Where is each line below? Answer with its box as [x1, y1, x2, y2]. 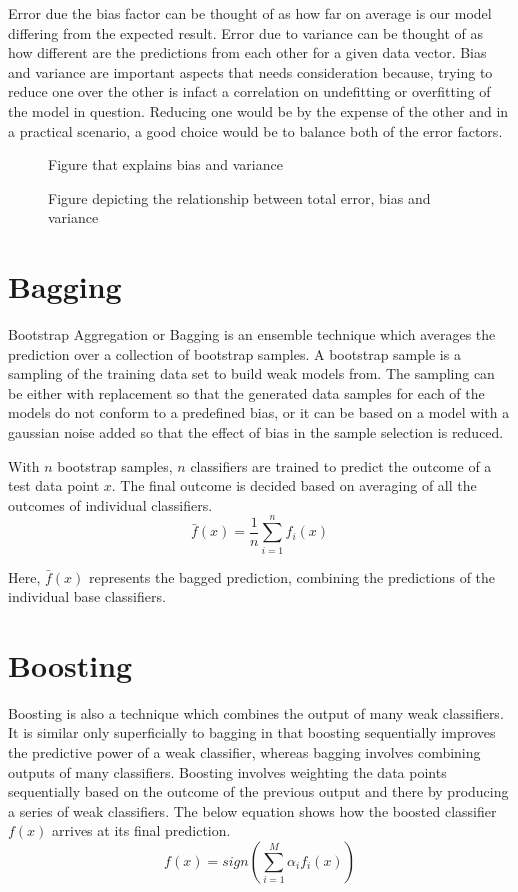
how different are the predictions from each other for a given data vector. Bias [8, 42, 487, 63]
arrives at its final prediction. [52, 820, 231, 841]
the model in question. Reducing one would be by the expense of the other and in [8, 100, 509, 121]
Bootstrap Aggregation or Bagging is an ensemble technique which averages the [8, 324, 496, 345]
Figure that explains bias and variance [48, 154, 283, 175]
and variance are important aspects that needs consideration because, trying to [8, 61, 493, 82]
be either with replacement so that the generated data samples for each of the [8, 382, 485, 403]
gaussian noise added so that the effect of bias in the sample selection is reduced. [8, 422, 504, 443]
